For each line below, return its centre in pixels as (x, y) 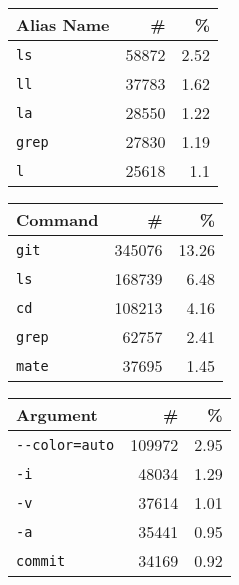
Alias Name (63, 24)
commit (41, 560)
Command (57, 219)
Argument (57, 414)
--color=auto (65, 444)
